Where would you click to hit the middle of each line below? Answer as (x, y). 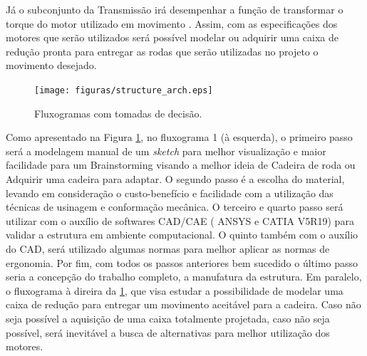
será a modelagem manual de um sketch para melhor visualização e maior (166, 151)
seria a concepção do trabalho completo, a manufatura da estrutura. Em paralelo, (184, 277)
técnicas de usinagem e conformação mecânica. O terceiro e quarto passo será (175, 207)
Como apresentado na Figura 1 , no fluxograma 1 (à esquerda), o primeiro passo (179, 137)
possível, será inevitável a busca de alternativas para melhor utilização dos (168, 332)
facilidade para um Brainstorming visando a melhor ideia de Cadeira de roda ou (181, 165)
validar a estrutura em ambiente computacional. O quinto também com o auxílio (182, 235)
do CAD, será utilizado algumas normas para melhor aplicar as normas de (168, 248)
